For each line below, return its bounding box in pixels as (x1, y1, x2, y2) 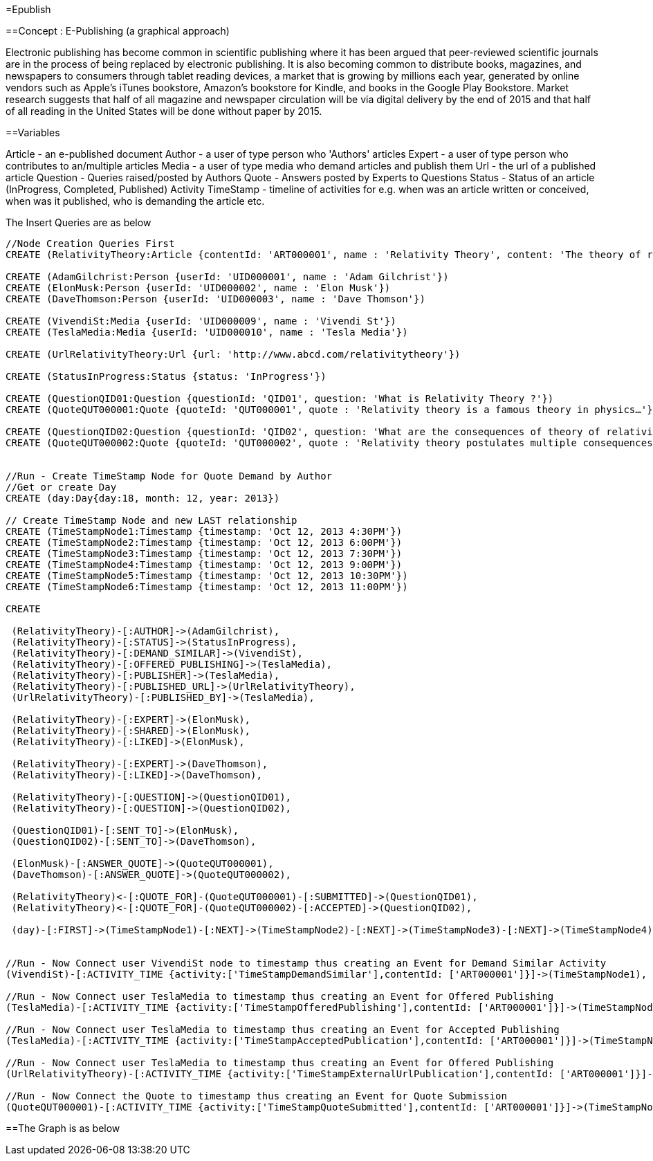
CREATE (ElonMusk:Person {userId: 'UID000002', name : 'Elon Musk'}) (6, 282, 391, 293)
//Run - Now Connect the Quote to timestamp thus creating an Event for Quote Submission (6, 1090, 507, 1101)
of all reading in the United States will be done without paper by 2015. (6, 105, 322, 117)
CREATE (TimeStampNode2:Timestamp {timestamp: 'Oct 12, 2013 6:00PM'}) (6, 537, 403, 548)
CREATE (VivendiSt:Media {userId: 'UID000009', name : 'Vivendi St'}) (6, 316, 396, 327)
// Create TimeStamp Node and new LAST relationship (6, 515, 297, 526)
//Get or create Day (6, 482, 117, 493)
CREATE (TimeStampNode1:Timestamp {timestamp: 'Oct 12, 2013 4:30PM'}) (6, 526, 403, 537)
